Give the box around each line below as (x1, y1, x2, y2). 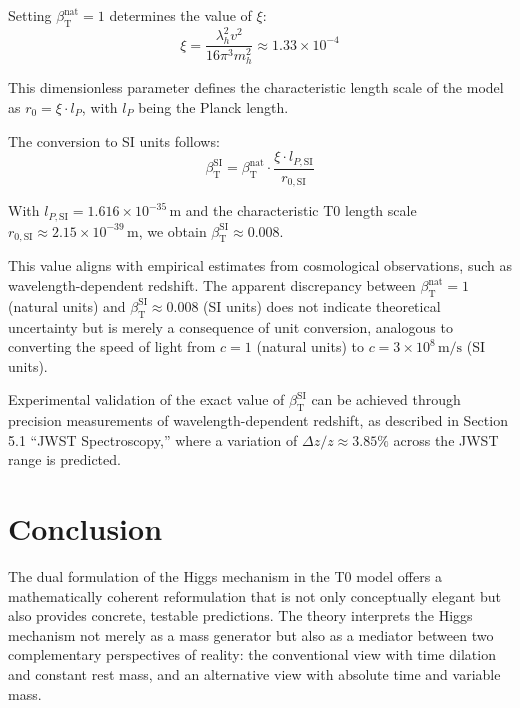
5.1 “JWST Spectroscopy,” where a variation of (8, 429, 298, 450)
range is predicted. (8, 449, 121, 470)
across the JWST (393, 429, 499, 450)
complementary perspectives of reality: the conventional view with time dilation (8, 644, 496, 665)
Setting (8, 5, 52, 25)
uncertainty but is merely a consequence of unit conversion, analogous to (8, 316, 453, 337)
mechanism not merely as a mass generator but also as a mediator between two (8, 624, 494, 645)
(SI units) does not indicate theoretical (203, 295, 441, 316)
